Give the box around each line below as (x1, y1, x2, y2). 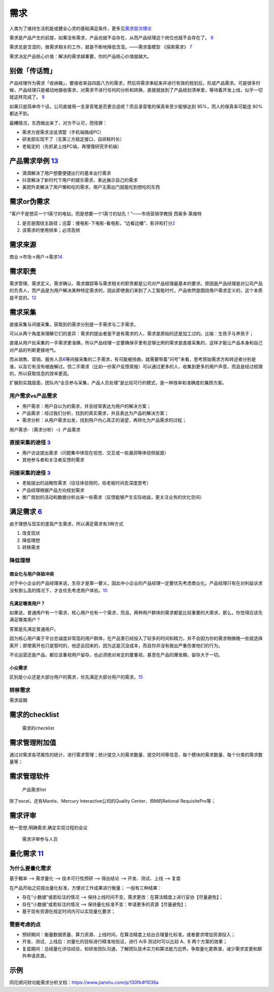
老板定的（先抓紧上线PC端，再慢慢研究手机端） (22, 143, 122, 149)
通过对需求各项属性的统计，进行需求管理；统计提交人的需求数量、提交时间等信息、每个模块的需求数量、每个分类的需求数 (9, 751, 263, 758)
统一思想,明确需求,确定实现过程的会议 (9, 825, 88, 831)
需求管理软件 (9, 772, 50, 780)
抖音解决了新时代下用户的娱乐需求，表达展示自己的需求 (22, 177, 138, 183)
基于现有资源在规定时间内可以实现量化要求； (22, 908, 116, 914)
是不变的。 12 (9, 294, 37, 300)
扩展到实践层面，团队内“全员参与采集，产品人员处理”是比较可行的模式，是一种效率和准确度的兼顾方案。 (9, 380, 227, 386)
